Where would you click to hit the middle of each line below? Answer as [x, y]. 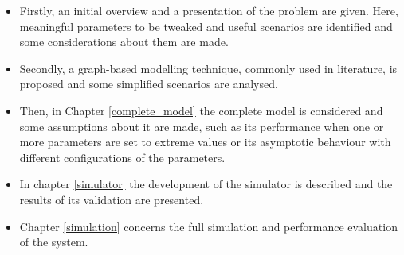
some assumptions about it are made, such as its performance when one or [202, 126]
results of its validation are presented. [112, 199]
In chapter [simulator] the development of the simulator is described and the [206, 184]
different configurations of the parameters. [122, 157]
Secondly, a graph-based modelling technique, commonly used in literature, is [208, 68]
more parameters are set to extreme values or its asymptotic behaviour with [205, 142]
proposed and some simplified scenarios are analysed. [149, 84]
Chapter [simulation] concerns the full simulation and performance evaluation [208, 226]
